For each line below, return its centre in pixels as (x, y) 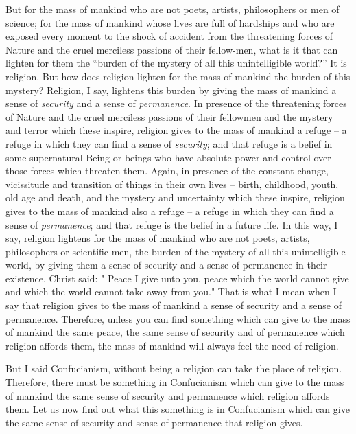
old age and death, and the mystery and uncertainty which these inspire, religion (175, 197)
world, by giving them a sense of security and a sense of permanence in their (166, 265)
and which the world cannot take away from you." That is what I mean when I (171, 292)
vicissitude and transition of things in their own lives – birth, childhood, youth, (172, 184)
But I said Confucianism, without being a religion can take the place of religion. (174, 368)
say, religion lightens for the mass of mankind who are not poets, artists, (158, 238)
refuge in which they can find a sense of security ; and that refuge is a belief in (169, 143)
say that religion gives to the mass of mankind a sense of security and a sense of (174, 305)
